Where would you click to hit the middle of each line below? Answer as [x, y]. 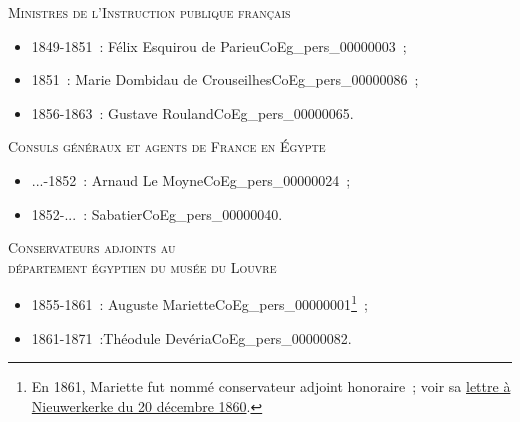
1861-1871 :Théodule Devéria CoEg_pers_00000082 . [191, 337]
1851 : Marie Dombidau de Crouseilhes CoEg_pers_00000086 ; [225, 79]
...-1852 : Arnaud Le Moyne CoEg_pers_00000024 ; [191, 179]
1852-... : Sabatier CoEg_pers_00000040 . [157, 213]
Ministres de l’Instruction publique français [149, 12]
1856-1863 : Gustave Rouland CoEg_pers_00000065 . [192, 112]
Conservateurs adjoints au [92, 247]
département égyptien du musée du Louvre [142, 266]
